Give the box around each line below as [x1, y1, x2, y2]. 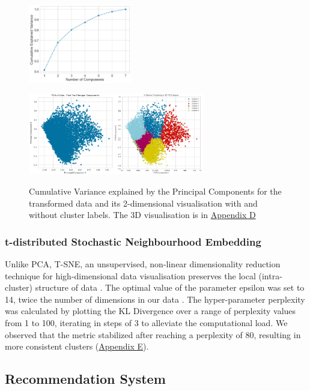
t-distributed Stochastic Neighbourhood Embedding [5, 234, 261, 249]
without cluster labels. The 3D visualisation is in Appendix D [29, 208, 256, 221]
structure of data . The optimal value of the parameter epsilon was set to [35, 281, 305, 294]
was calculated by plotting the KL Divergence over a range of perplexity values [5, 305, 296, 317]
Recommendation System [5, 369, 166, 388]
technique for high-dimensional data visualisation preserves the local [5, 269, 256, 282]
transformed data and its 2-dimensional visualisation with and [29, 196, 258, 209]
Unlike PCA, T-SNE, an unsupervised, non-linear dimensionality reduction [5, 257, 281, 270]
